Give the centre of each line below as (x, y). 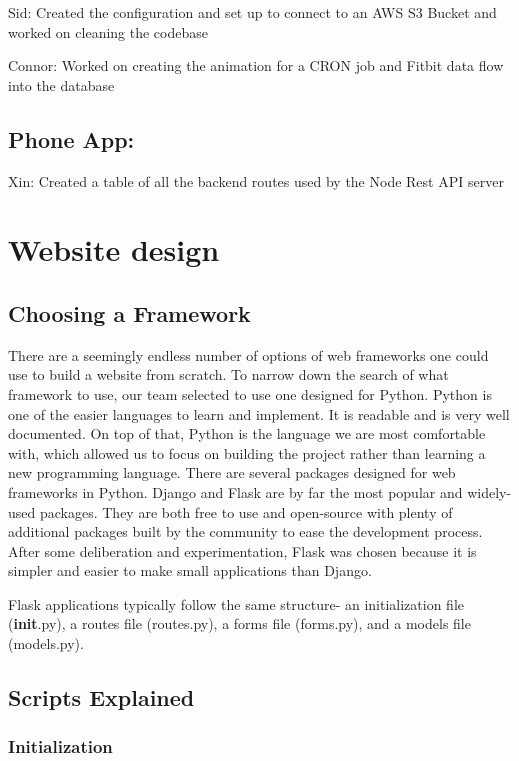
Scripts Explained (101, 697)
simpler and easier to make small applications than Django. (190, 570)
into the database (61, 84)
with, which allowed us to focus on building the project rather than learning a (247, 452)
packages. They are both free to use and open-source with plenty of (246, 511)
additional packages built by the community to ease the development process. (245, 531)
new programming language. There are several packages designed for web (232, 472)
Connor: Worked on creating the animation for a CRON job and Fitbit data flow (256, 65)
